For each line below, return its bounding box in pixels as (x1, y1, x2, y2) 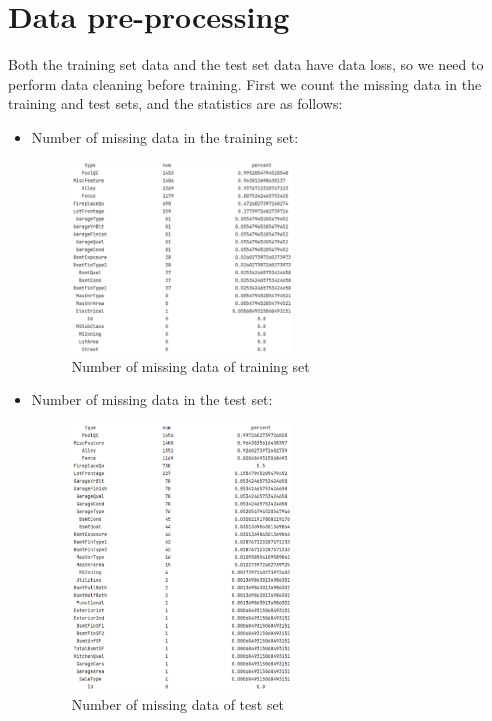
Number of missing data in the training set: (31, 126, 299, 147)
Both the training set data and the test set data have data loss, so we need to (8, 54, 484, 75)
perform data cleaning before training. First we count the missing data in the (8, 73, 482, 94)
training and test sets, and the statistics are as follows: (8, 93, 343, 114)
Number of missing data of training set (71, 355, 310, 376)
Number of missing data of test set (71, 693, 285, 714)
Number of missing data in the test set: (31, 389, 273, 410)
